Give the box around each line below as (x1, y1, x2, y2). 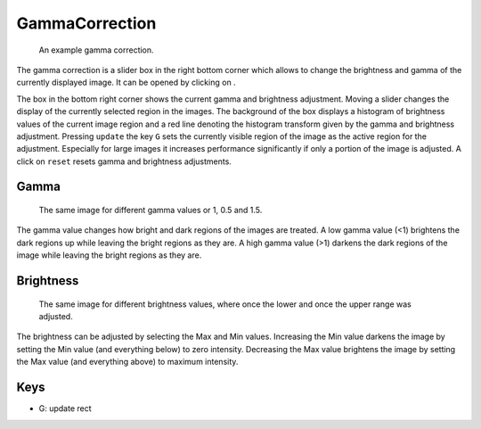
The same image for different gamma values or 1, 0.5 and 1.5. (38, 205, 263, 216)
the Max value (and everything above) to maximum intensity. (16, 357, 239, 367)
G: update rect (38, 403, 93, 414)
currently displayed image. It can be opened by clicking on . (16, 77, 236, 88)
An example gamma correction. (38, 45, 155, 55)
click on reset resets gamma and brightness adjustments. (16, 156, 232, 167)
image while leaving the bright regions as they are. (16, 250, 202, 260)
